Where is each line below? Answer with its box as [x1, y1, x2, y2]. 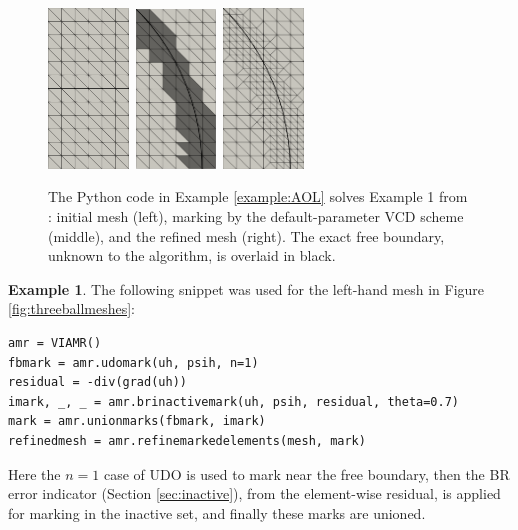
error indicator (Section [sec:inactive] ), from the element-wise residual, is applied [8, 483, 501, 504]
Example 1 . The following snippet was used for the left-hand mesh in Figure [8, 278, 485, 299]
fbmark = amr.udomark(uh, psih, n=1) [8, 355, 259, 370]
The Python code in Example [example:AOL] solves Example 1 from [48, 186, 468, 207]
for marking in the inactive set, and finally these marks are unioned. [8, 502, 426, 523]
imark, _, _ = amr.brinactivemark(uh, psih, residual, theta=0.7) [8, 394, 460, 409]
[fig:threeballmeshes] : [8, 298, 135, 319]
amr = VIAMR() [8, 336, 102, 351]
